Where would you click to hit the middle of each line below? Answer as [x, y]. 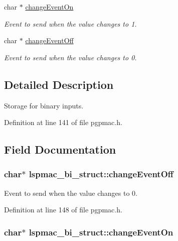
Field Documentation [60, 149]
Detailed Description [59, 84]
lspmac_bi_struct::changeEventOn [101, 232]
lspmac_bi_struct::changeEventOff [101, 174]
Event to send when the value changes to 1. [70, 23]
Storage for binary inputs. [44, 105]
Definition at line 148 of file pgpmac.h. [63, 210]
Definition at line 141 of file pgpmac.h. [63, 122]
